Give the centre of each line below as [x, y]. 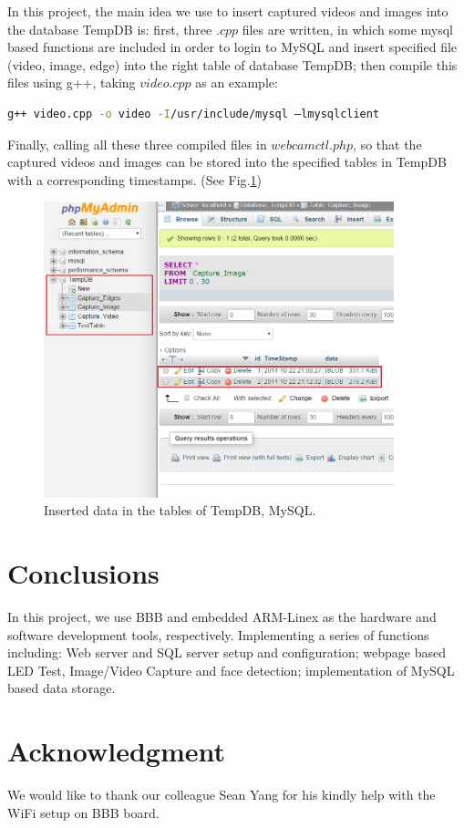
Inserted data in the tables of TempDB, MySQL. [180, 510]
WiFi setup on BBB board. [83, 812]
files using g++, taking [72, 83]
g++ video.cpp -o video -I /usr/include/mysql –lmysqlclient [194, 114]
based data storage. [62, 688]
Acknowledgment [116, 751]
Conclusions [83, 573]
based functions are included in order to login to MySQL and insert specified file [232, 47]
